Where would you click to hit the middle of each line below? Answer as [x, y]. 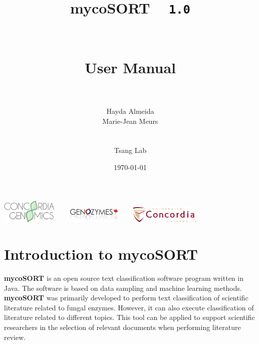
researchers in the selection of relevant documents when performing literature [122, 327]
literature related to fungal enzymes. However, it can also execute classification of [129, 307]
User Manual [130, 67]
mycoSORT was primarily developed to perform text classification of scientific [126, 298]
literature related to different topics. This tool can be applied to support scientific [129, 317]
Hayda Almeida [130, 111]
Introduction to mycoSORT [101, 254]
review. [15, 337]
